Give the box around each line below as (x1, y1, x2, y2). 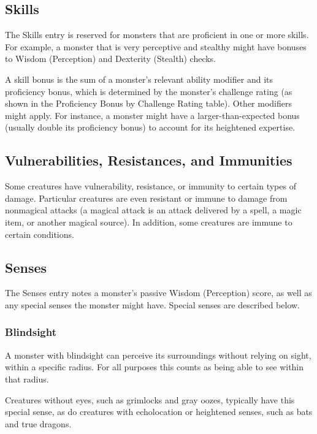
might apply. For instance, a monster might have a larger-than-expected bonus (5, 108, 300, 121)
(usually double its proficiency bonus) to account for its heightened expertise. (5, 121, 296, 134)
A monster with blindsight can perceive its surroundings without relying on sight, (5, 348, 311, 361)
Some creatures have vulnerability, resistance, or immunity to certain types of (5, 180, 296, 192)
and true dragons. (5, 417, 72, 430)
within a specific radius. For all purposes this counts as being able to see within (5, 360, 304, 373)
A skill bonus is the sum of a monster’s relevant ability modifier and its (5, 72, 273, 85)
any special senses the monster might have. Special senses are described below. (5, 298, 300, 311)
